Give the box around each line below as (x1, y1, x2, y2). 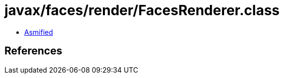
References (4, 45, 62, 57)
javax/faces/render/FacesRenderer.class (4, 2, 280, 19)
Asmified (24, 27, 53, 36)
